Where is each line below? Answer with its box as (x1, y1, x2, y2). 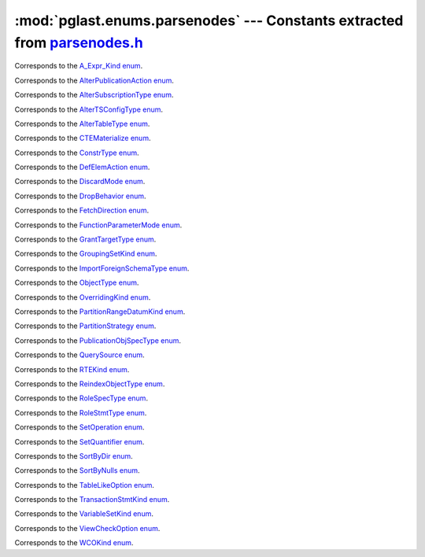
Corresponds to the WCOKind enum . (14, 538, 134, 548)
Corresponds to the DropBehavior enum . (14, 191, 146, 201)
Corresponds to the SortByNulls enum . (14, 466, 141, 475)
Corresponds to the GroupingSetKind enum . (14, 249, 157, 259)
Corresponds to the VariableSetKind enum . (14, 509, 153, 518)
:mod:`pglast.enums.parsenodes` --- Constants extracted (14, 12, 404, 29)
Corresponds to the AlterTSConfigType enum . (14, 105, 163, 114)
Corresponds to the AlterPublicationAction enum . (14, 76, 175, 85)
